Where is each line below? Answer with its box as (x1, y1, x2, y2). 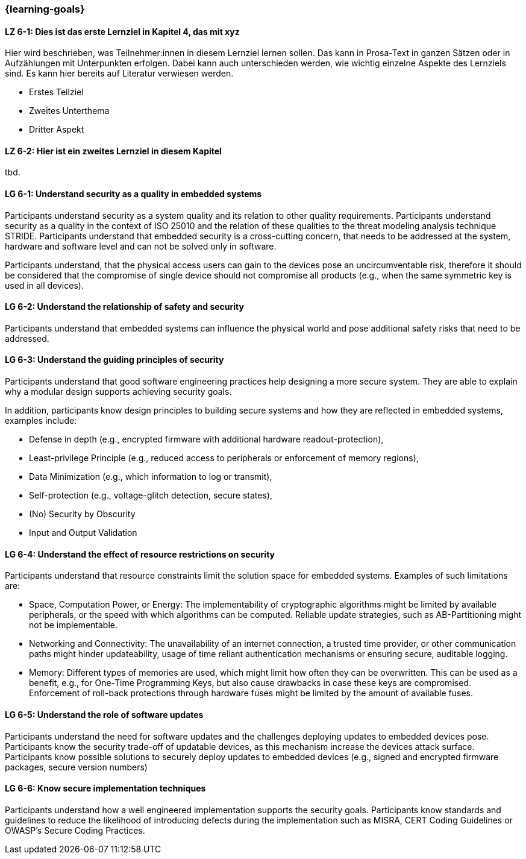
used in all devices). (5, 280, 84, 291)
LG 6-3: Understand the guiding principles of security (5, 354, 224, 365)
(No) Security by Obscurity (29, 509, 136, 520)
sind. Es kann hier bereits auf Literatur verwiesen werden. (5, 68, 234, 79)
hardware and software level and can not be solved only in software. (5, 241, 277, 251)
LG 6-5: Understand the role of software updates (5, 709, 204, 720)
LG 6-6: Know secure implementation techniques (5, 783, 206, 794)
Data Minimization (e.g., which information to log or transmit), (29, 471, 272, 482)
